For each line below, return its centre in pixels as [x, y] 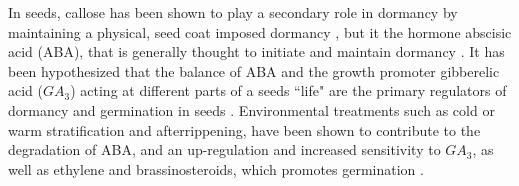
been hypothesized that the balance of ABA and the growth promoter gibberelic [254, 70]
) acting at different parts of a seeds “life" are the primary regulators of [288, 90]
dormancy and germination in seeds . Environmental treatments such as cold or [251, 109]
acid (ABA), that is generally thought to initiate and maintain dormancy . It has [256, 51]
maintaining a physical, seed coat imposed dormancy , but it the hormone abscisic [260, 31]
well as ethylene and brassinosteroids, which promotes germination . [216, 168]
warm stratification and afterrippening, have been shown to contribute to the [244, 129]
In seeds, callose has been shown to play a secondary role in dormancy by [233, 12]
